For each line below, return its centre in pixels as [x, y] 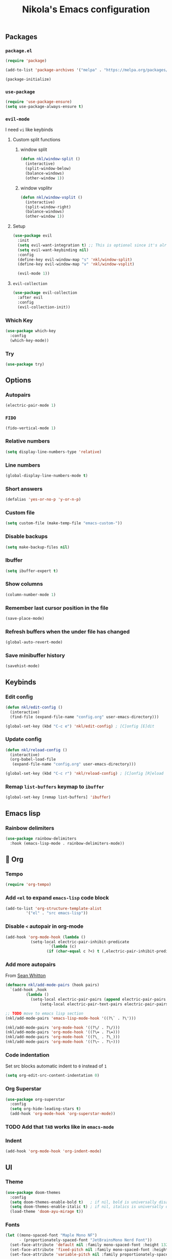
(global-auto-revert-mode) [34, 642]
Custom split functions [36, 140]
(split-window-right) [48, 207]
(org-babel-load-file [33, 759]
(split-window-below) [48, 169]
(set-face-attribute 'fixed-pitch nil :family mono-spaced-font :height [89, 1250]
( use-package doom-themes [33, 1192]
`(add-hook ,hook [28, 990]
